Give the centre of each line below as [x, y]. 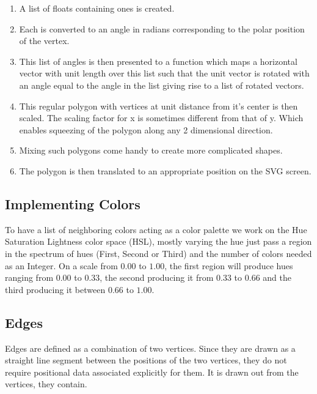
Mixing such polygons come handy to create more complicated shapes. [151, 150]
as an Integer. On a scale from [61, 265]
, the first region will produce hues [229, 265]
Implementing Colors [73, 203]
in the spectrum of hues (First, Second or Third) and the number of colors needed [158, 253]
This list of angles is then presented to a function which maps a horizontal [158, 61]
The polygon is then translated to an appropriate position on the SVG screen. [165, 170]
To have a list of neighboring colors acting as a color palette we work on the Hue [156, 229]
